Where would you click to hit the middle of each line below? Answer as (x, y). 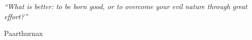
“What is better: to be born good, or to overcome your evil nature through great (126, 6)
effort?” (16, 16)
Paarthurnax (23, 33)
